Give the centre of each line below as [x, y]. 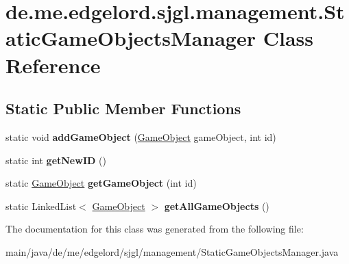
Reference [53, 65]
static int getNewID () [56, 160]
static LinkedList [41, 206]
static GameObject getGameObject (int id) [101, 183]
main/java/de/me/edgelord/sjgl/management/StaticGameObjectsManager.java [172, 251]
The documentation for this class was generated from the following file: [155, 229]
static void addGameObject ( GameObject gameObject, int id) [141, 136]
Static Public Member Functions [123, 108]
